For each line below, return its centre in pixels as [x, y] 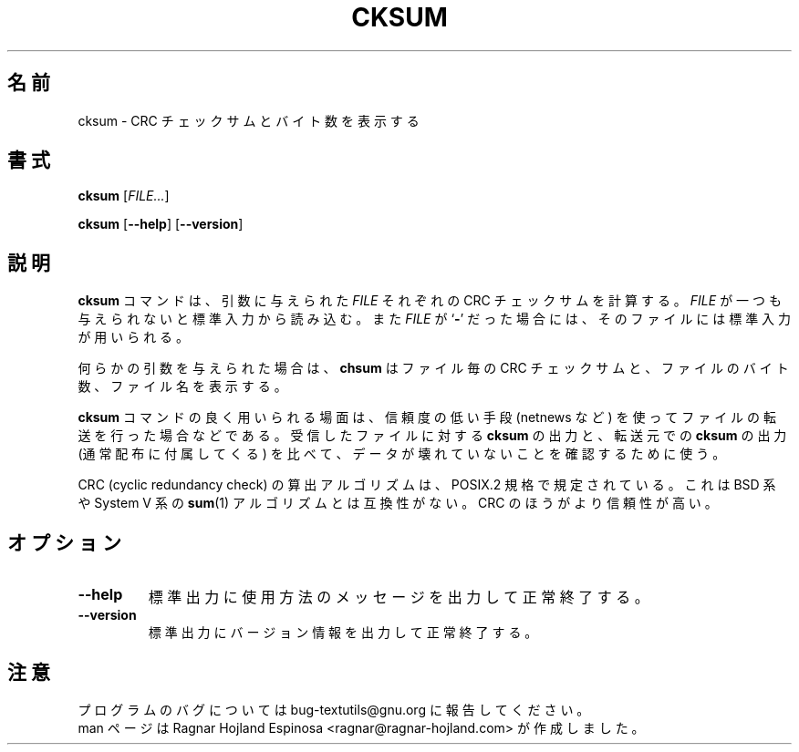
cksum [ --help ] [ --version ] [161, 224]
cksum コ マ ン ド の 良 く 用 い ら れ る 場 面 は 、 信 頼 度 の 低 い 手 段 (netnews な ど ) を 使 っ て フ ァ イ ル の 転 [427, 417]
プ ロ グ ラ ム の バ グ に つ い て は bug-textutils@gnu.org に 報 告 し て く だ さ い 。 [334, 709]
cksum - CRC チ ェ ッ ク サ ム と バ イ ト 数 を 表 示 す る [249, 120]
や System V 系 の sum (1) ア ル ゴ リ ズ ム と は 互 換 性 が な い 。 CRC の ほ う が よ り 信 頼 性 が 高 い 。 [398, 503]
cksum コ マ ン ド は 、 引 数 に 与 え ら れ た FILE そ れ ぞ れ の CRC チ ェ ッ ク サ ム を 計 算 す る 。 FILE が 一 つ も [430, 301]
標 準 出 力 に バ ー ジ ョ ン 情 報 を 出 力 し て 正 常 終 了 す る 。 [343, 633]
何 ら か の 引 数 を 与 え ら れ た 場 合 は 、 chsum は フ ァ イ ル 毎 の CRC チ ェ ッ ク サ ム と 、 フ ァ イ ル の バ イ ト [433, 368]
